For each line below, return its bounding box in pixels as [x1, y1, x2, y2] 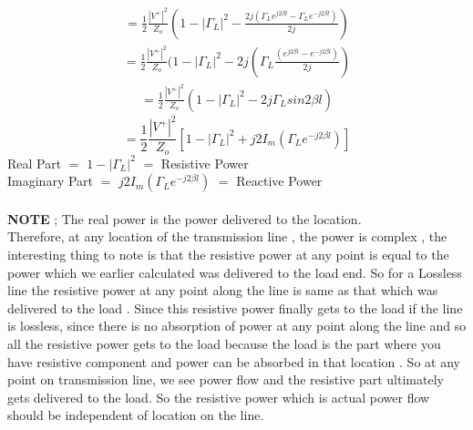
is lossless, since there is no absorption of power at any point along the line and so [7, 316, 467, 335]
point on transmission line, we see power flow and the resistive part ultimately [7, 370, 444, 389]
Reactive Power [236, 171, 323, 190]
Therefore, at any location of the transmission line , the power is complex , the [7, 227, 447, 246]
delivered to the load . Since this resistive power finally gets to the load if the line [7, 298, 463, 317]
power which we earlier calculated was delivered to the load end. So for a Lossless [7, 262, 462, 282]
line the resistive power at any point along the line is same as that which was [7, 281, 438, 300]
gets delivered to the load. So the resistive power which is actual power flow [7, 387, 430, 406]
